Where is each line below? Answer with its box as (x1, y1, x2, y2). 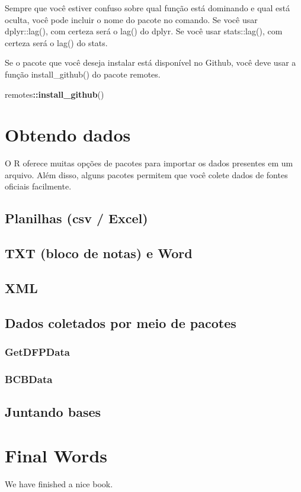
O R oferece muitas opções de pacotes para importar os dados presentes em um (5, 157, 293, 169)
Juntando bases (5, 403, 101, 421)
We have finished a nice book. (5, 477, 113, 490)
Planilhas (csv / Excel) (5, 209, 148, 227)
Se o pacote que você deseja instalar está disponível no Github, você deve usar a (5, 56, 296, 69)
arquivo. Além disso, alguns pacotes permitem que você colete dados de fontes (5, 168, 288, 181)
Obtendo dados (5, 123, 131, 147)
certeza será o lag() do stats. (5, 36, 108, 49)
